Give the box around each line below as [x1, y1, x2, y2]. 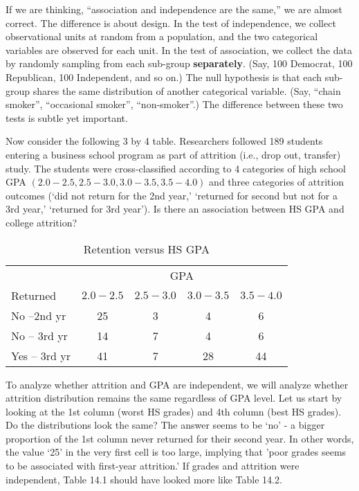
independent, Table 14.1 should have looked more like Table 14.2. [6, 472, 282, 486]
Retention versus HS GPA [83, 240, 210, 257]
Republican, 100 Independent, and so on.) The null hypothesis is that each [6, 69, 322, 84]
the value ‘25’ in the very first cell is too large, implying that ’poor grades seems [6, 445, 347, 459]
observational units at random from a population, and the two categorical [6, 29, 318, 44]
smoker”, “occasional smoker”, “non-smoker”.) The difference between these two [6, 97, 343, 111]
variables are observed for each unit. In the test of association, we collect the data [6, 42, 352, 57]
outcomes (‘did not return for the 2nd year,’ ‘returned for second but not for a [6, 188, 338, 202]
